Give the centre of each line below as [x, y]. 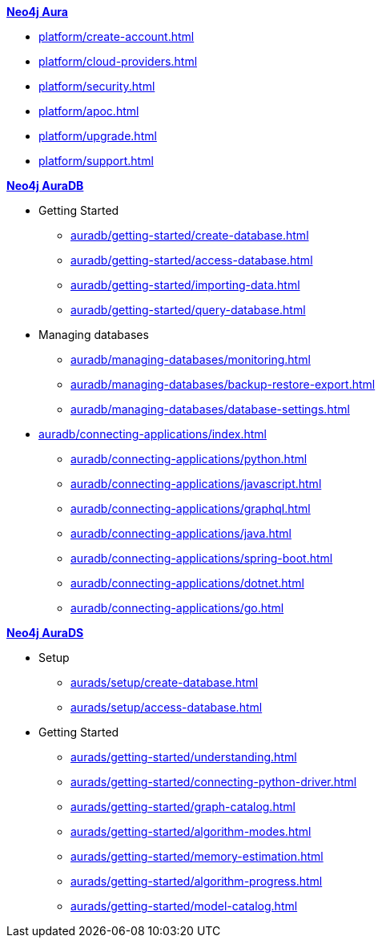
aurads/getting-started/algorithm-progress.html [197, 881]
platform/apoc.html [89, 111]
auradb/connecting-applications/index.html [153, 434]
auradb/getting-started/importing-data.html [185, 285]
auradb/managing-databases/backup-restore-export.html [223, 384]
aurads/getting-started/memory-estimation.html [197, 856]
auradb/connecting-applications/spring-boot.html [202, 558]
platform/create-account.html [117, 36]
